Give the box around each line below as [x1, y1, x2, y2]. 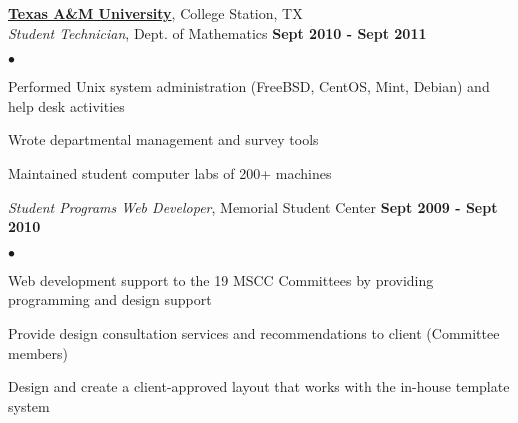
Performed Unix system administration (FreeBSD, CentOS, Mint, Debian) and [8, 76, 490, 97]
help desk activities [8, 95, 125, 116]
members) [8, 342, 68, 363]
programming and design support [8, 289, 212, 310]
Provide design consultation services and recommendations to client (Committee [8, 322, 500, 343]
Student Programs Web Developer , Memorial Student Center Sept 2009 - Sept [8, 196, 498, 217]
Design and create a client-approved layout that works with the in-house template [8, 376, 510, 397]
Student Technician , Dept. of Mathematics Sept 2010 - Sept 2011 [8, 22, 427, 43]
